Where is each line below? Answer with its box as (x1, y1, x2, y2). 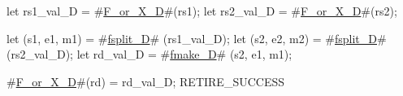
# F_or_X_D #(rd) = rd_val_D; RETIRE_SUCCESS (6, 72, 285, 89)
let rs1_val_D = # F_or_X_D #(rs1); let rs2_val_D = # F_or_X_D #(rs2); (6, 2, 397, 19)
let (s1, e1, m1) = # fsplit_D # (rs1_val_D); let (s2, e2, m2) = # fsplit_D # (6, 29, 387, 46)
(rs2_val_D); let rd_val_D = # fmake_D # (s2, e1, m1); (6, 46, 292, 63)
